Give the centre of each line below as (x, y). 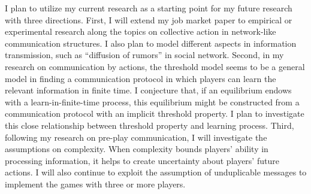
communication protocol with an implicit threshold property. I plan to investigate (155, 113)
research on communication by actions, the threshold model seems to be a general (155, 66)
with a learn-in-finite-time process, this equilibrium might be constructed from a (152, 101)
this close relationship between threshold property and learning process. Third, (150, 125)
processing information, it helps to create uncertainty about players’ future (142, 160)
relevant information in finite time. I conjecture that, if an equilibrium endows (148, 90)
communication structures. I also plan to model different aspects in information (151, 43)
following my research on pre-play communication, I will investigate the (136, 137)
